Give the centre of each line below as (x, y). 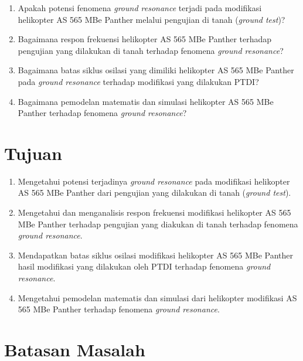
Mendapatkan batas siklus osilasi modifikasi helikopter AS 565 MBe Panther (155, 255)
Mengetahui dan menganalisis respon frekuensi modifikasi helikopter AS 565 (154, 212)
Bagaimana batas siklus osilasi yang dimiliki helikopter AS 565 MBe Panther (156, 70)
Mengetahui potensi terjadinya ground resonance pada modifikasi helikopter (154, 181)
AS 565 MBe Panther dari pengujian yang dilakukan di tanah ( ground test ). (154, 193)
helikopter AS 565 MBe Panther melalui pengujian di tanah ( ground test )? (151, 19)
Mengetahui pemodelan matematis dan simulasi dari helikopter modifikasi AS (157, 297)
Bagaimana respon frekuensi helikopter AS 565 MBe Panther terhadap (145, 39)
